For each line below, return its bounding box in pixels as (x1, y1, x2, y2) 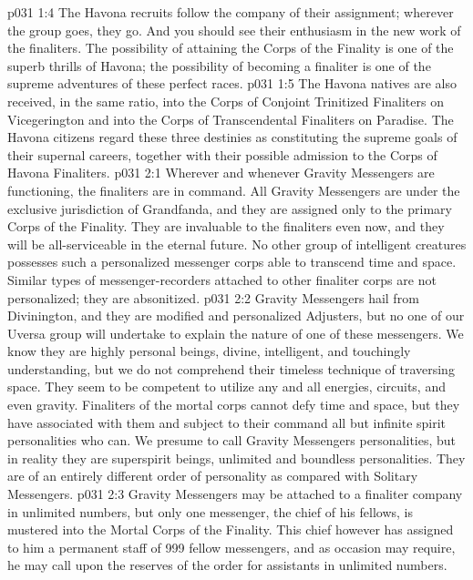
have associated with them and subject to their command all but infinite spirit (7, 412, 447, 432)
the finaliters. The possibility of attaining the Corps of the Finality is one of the (7, 38, 454, 57)
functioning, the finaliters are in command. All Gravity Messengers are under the (7, 180, 460, 199)
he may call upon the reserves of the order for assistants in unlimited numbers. (7, 555, 447, 575)
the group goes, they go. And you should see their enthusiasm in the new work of (7, 20, 461, 39)
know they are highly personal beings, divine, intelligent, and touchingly (7, 341, 411, 361)
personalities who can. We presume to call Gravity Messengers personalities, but (7, 431, 457, 450)
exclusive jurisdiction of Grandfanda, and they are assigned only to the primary (7, 198, 452, 218)
